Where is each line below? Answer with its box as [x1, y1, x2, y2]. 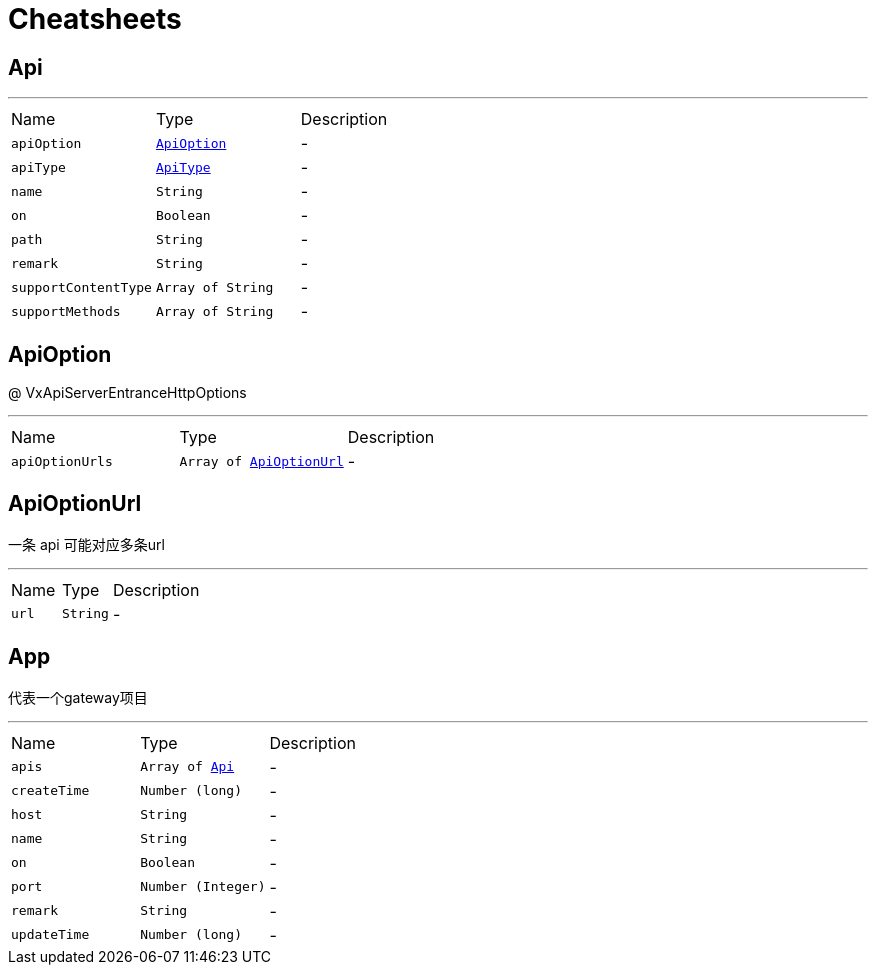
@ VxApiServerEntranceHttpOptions [8, 384, 247, 402]
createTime [11, 783, 90, 799]
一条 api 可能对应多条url [8, 535, 165, 553]
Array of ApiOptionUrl [179, 453, 344, 469]
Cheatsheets [8, 2, 182, 36]
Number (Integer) [140, 879, 266, 895]
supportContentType [11, 279, 152, 295]
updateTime [11, 927, 90, 943]
